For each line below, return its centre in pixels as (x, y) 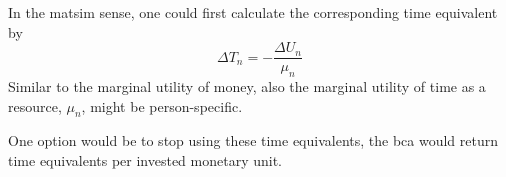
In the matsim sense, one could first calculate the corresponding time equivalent (253, 12)
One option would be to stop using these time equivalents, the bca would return (253, 140)
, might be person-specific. (162, 105)
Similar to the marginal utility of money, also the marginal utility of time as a (247, 86)
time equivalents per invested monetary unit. (145, 160)
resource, (35, 105)
